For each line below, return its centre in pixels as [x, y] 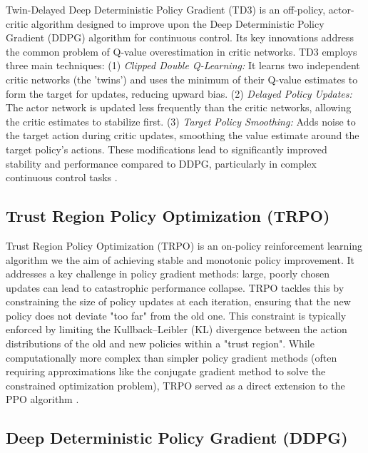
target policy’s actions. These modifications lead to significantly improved [167, 149]
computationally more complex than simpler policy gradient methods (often [172, 357]
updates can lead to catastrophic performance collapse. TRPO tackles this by [175, 287]
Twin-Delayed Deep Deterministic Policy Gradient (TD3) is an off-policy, [166, 9]
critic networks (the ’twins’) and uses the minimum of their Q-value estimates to [182, 79]
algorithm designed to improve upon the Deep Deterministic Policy [178, 23]
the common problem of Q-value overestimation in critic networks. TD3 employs [182, 51]
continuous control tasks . [62, 177]
